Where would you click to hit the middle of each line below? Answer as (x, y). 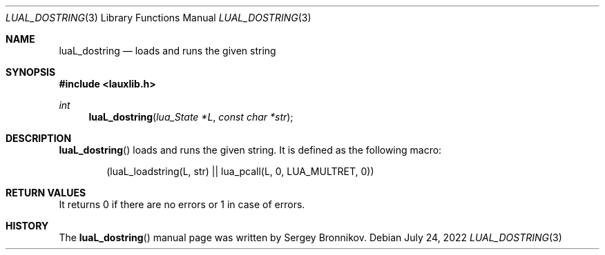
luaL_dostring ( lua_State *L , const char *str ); (191, 117)
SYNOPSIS (31, 72)
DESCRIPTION (39, 138)
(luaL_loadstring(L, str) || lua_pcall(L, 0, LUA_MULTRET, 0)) (240, 171)
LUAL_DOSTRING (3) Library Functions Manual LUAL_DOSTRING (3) (159, 18)
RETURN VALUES (46, 193)
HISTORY (27, 226)
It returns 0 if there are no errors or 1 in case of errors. (182, 204)
